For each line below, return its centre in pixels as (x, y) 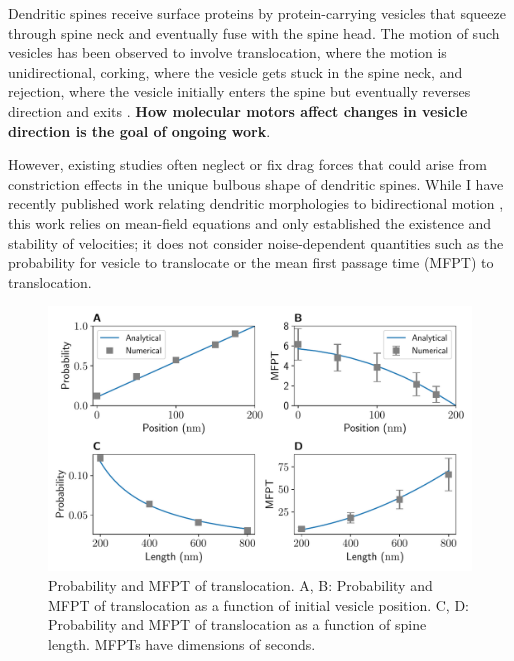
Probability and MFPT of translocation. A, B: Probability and (240, 584)
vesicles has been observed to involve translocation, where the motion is (227, 52)
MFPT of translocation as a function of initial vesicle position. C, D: (258, 604)
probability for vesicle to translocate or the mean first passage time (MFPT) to (251, 262)
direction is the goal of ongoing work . (139, 130)
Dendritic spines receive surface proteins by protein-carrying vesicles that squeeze (257, 13)
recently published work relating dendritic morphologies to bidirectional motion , (256, 203)
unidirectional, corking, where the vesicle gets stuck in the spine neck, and (235, 71)
